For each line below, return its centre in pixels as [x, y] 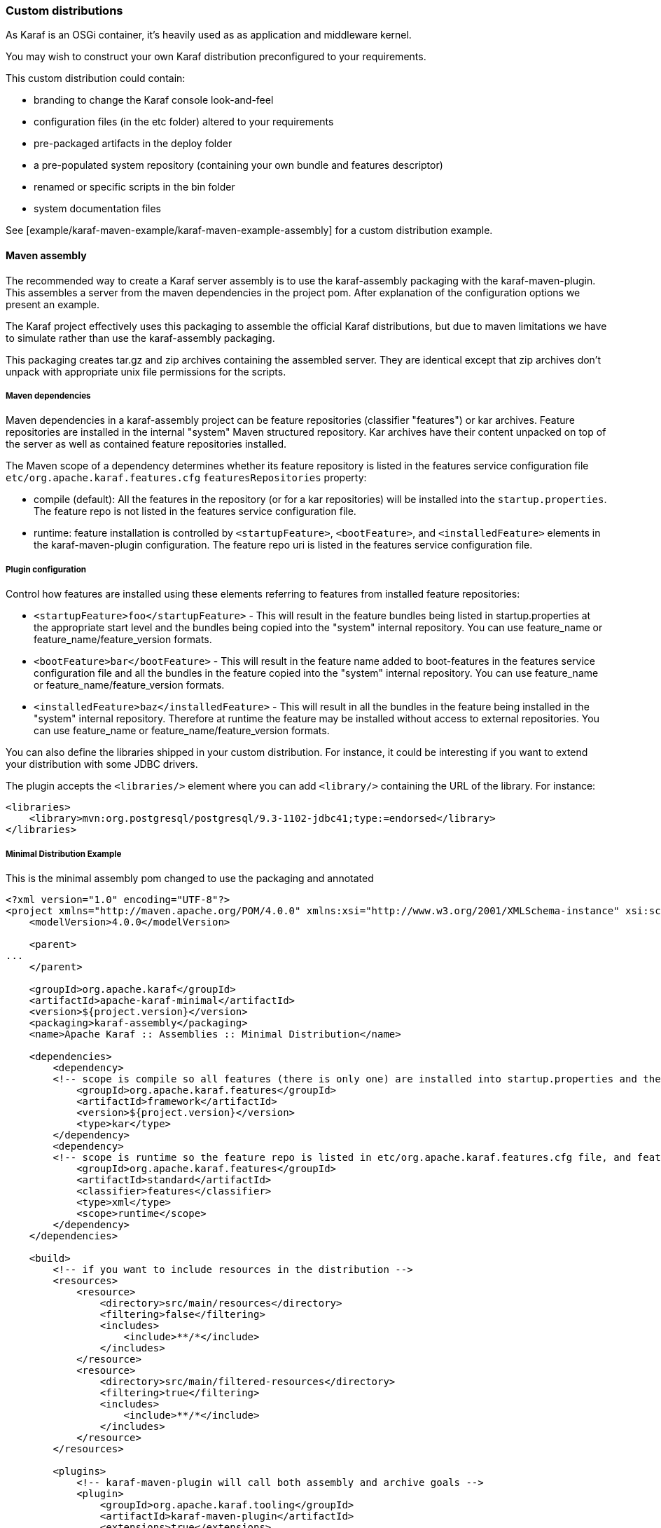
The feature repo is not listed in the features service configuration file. [195, 511]
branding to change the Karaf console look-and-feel [154, 100]
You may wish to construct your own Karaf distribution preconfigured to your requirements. [216, 57]
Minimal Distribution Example [64, 854]
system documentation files [97, 209]
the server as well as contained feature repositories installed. [146, 444]
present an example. [53, 304]
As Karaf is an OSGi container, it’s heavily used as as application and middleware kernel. [209, 35]
